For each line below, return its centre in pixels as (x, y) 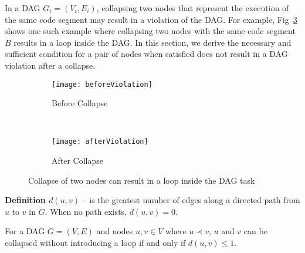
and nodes (115, 231)
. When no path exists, (86, 211)
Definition (25, 200)
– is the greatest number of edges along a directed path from (191, 200)
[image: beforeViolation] (102, 84)
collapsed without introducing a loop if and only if (95, 243)
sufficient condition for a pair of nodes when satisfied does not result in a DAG (146, 54)
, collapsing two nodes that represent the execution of (193, 8)
